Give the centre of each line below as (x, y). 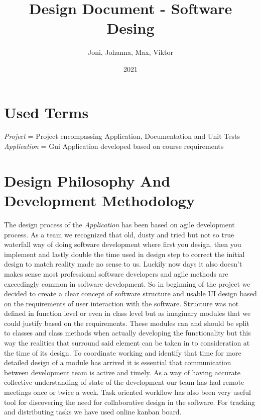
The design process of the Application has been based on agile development (119, 224)
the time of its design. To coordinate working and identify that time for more (123, 352)
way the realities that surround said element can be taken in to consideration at (127, 343)
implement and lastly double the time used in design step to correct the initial (124, 254)
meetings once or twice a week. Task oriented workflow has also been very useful (128, 392)
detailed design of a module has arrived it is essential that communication (118, 362)
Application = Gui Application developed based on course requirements (114, 146)
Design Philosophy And (87, 180)
